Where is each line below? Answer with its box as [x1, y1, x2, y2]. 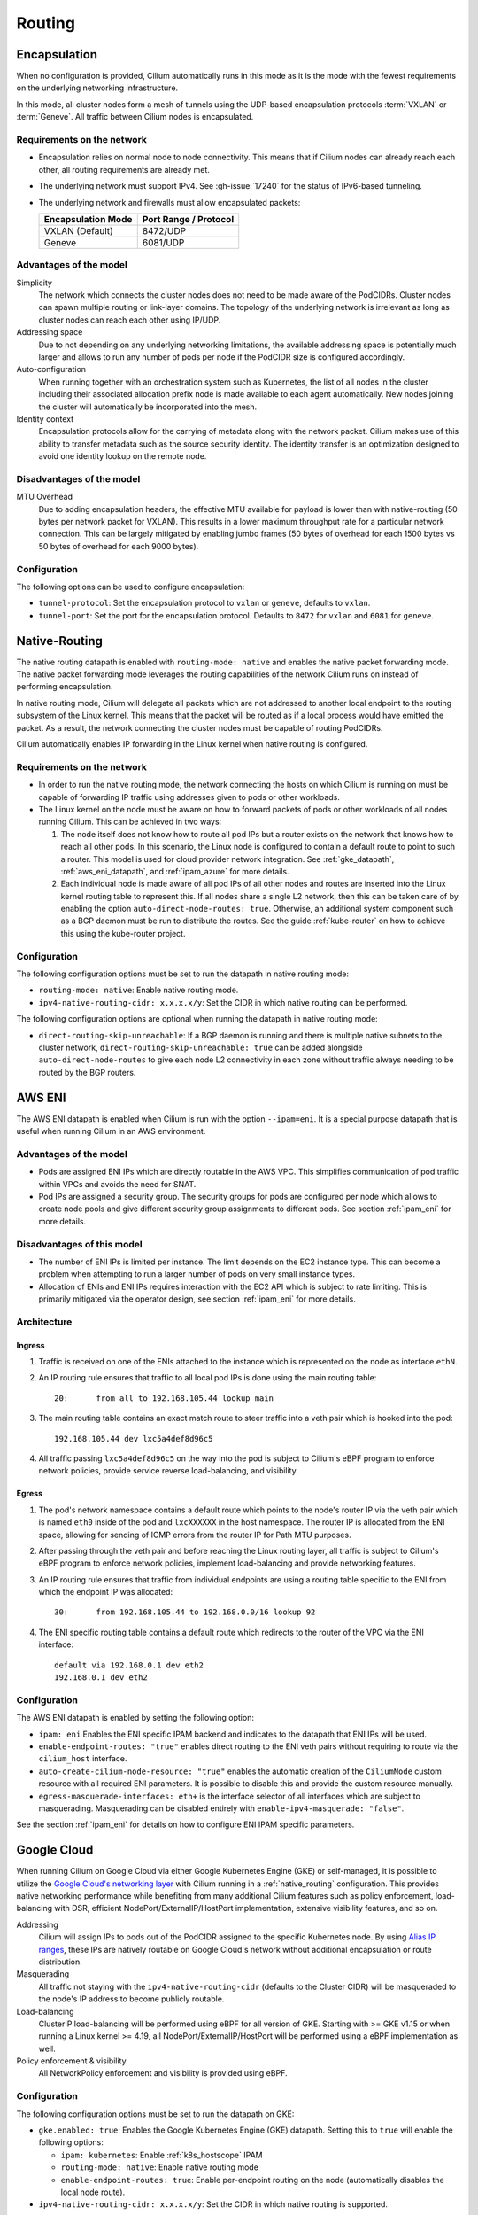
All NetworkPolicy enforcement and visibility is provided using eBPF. [38, 2068, 288, 2079]
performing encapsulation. [16, 681, 113, 692]
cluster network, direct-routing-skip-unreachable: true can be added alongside [38, 1042, 363, 1053]
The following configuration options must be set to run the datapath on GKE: [16, 2109, 295, 2119]
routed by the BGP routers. [38, 1067, 136, 1077]
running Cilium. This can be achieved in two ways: [38, 816, 222, 828]
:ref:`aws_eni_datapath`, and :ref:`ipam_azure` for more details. [60, 866, 289, 876]
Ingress [16, 1340, 45, 1350]
